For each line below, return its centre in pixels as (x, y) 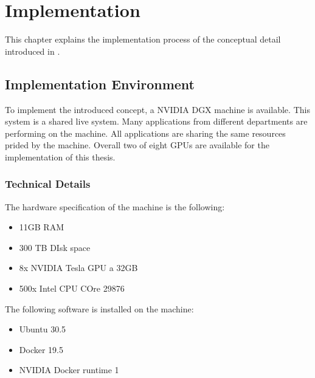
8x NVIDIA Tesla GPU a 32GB (78, 268)
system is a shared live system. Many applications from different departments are (156, 121)
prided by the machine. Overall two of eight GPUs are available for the (137, 145)
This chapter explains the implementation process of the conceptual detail (143, 39)
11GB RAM (42, 227)
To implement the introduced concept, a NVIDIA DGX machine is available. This (157, 109)
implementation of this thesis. (60, 156)
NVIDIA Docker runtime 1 (69, 370)
